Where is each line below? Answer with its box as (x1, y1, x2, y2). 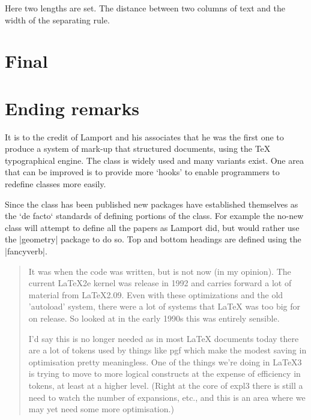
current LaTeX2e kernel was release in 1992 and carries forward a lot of (28, 277, 292, 289)
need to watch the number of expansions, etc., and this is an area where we (28, 391, 306, 403)
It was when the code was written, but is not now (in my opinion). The (28, 265, 291, 277)
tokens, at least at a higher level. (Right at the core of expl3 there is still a (28, 379, 303, 391)
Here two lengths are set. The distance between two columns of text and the (5, 2, 285, 14)
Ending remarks (5, 95, 140, 120)
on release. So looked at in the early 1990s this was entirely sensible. (28, 312, 280, 324)
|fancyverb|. (5, 245, 47, 257)
